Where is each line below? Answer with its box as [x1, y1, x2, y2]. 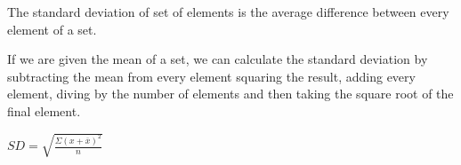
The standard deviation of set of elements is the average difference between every [7, 3, 449, 20]
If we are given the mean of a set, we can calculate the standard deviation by [7, 50, 428, 68]
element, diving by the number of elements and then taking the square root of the [7, 84, 454, 103]
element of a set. [7, 20, 97, 38]
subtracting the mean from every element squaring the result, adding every [7, 67, 416, 85]
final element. [7, 101, 81, 120]
